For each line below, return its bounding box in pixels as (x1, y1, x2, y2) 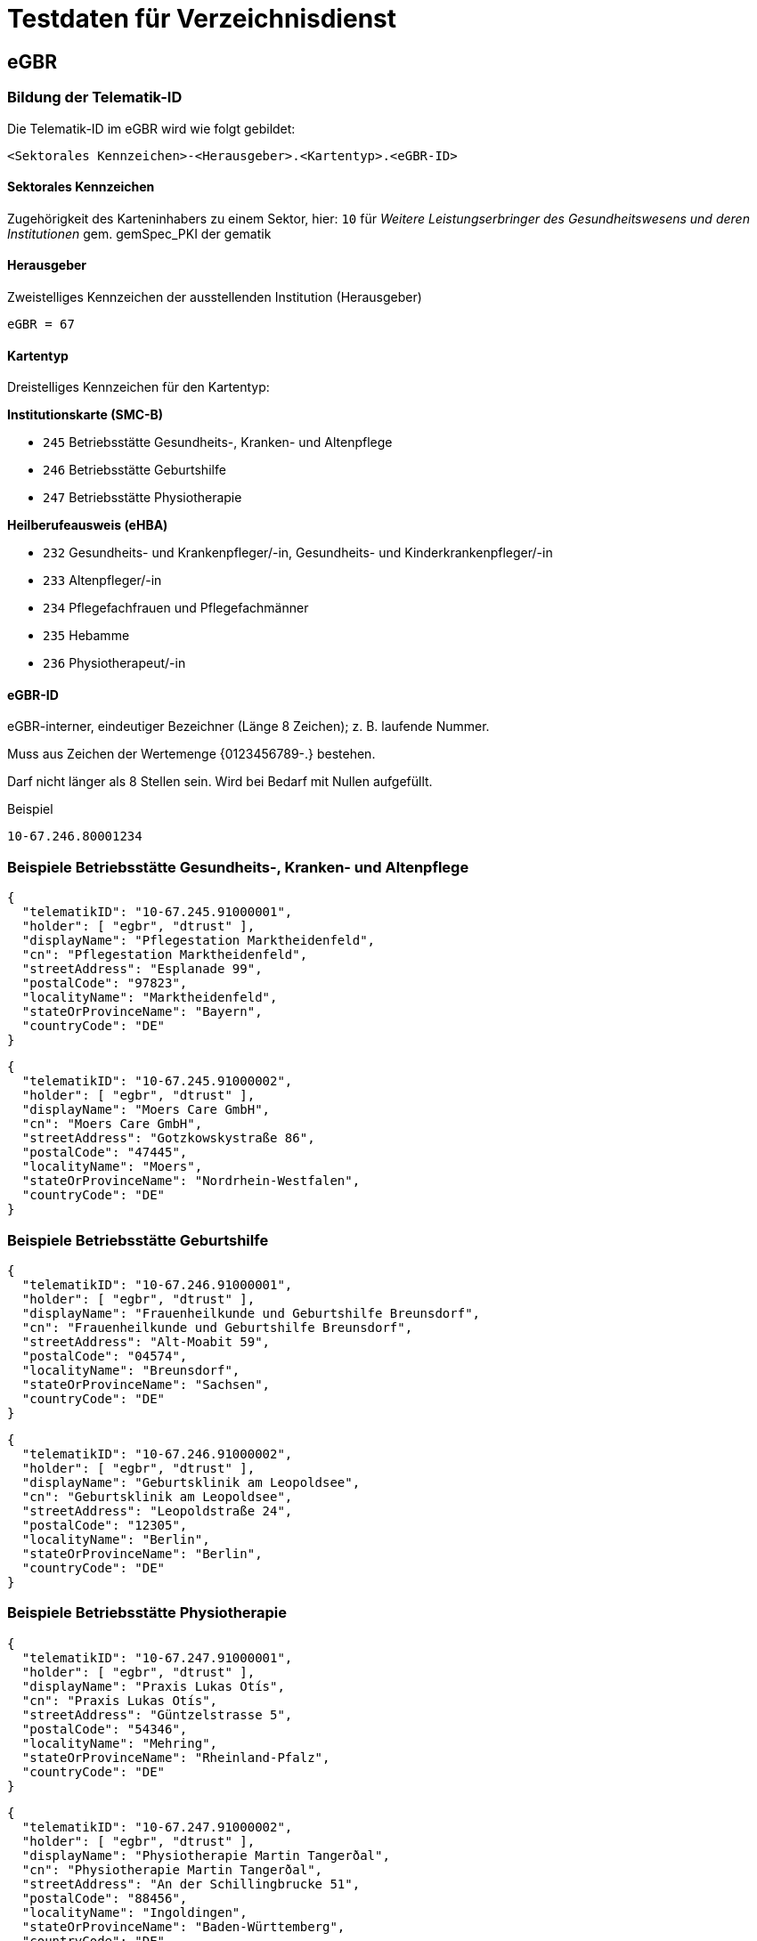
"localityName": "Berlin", (21, 1531, 210, 1547)
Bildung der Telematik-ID (7, 88, 183, 107)
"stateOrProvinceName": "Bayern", (21, 1004, 263, 1019)
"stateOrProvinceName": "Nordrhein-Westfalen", (21, 1174, 361, 1189)
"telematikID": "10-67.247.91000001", (21, 1650, 293, 1665)
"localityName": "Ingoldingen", (21, 1904, 248, 1920)
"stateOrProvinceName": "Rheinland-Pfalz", (21, 1750, 330, 1765)
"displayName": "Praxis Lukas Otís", (21, 1678, 285, 1693)
